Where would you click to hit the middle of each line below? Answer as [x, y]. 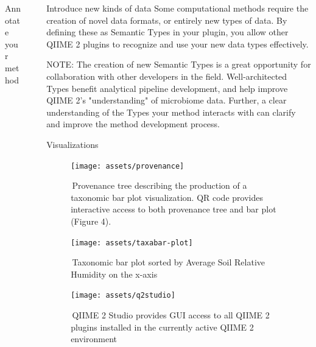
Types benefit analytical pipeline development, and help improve [167, 88]
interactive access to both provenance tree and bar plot [174, 209]
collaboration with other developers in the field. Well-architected [167, 76]
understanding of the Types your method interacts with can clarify [171, 112]
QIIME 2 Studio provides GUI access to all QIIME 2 [171, 315]
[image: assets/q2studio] [123, 296]
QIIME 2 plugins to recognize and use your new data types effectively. [177, 44]
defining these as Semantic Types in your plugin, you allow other [167, 32]
